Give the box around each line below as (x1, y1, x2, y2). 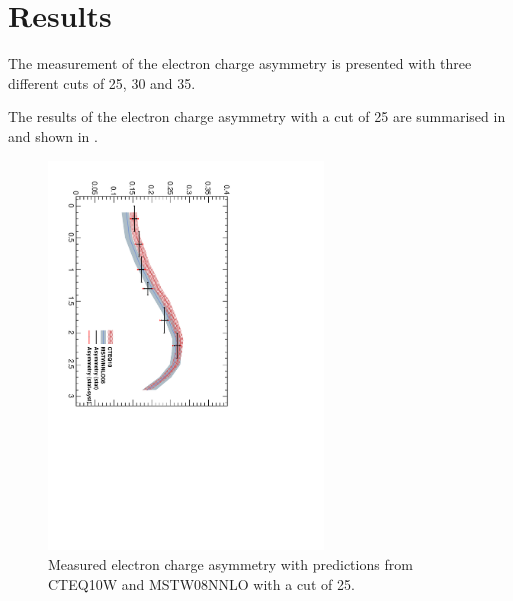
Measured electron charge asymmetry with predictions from (48, 554, 413, 575)
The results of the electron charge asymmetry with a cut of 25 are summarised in (8, 106, 506, 127)
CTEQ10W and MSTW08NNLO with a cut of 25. (48, 573, 355, 594)
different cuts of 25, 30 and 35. (8, 72, 196, 93)
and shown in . (8, 125, 98, 146)
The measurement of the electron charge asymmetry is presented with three (8, 53, 472, 74)
